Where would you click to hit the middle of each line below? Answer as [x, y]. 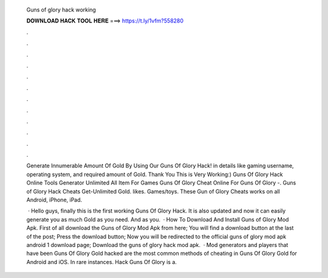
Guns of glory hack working [61, 10]
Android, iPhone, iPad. [54, 200]
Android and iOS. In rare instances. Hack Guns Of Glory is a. [102, 262]
